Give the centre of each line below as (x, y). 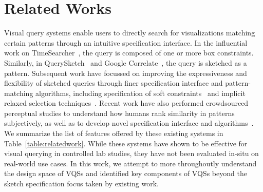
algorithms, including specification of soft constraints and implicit (140, 93)
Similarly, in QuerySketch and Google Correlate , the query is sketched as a (126, 62)
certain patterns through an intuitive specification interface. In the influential (126, 42)
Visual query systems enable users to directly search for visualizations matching (130, 33)
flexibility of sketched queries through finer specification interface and (114, 83)
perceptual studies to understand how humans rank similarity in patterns (119, 113)
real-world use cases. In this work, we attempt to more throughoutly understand (130, 163)
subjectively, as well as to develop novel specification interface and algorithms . (129, 123)
